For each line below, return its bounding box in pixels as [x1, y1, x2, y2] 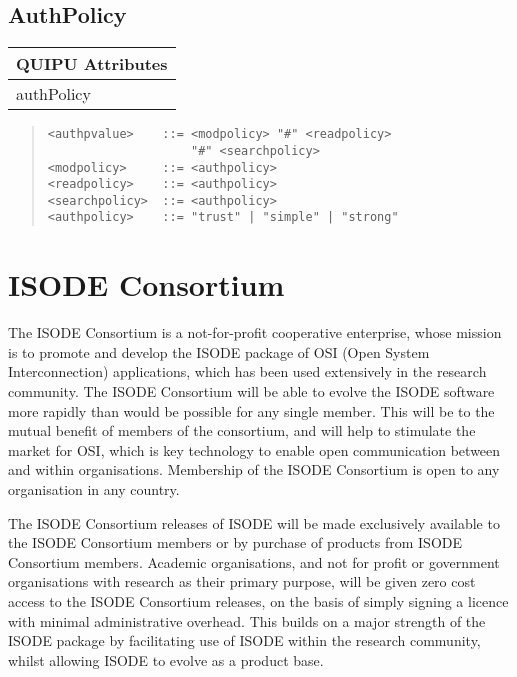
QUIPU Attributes [16, 52, 168, 76]
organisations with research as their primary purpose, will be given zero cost [8, 571, 476, 592]
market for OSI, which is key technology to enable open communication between [8, 439, 501, 460]
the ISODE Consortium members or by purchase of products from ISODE [8, 532, 463, 553]
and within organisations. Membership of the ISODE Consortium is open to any [8, 459, 500, 480]
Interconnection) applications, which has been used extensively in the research [8, 361, 487, 382]
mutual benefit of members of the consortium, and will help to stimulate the [8, 420, 476, 441]
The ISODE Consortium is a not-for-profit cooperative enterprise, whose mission [8, 322, 502, 343]
